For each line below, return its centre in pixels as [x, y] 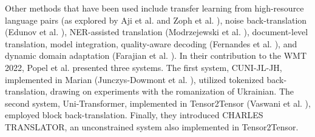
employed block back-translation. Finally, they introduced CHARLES [134, 115]
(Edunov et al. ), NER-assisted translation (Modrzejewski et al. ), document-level [157, 32]
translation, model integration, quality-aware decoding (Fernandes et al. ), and [151, 43]
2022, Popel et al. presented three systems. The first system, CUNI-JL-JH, [144, 67]
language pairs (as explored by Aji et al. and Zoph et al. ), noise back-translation [156, 20]
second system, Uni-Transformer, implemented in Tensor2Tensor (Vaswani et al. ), [158, 103]
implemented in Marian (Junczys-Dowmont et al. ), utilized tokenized [134, 79]
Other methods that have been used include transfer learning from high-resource [154, 8]
